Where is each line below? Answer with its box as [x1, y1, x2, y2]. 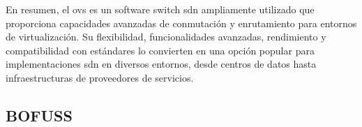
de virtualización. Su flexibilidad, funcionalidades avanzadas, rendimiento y [6, 29, 326, 44]
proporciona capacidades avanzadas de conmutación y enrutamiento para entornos [6, 15, 357, 30]
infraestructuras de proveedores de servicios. [6, 70, 194, 84]
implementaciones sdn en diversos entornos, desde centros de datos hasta [6, 57, 317, 71]
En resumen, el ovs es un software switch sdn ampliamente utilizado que [6, 2, 315, 16]
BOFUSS [6, 104, 73, 126]
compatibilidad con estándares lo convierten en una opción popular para [6, 43, 315, 57]
